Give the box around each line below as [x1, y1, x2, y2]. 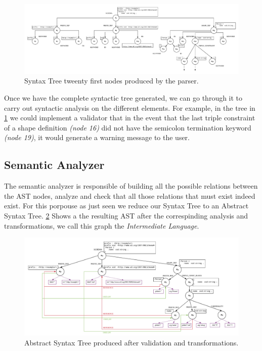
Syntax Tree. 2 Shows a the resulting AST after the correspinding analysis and [4, 210, 248, 221]
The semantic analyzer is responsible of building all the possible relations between [4, 181, 258, 191]
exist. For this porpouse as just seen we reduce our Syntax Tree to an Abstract [4, 200, 249, 211]
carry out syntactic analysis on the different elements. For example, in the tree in [4, 102, 255, 113]
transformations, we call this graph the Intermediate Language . [4, 220, 199, 231]
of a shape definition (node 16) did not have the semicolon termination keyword [4, 122, 251, 133]
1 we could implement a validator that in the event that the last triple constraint [4, 112, 255, 123]
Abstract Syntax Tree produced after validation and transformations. [24, 337, 239, 347]
